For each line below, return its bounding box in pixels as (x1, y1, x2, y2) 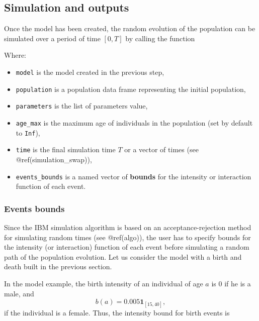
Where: (4, 50, 26, 60)
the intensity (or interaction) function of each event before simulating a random (4, 242, 249, 252)
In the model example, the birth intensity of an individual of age (4, 278, 203, 288)
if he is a (224, 278, 251, 288)
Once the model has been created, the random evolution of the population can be (4, 23, 255, 34)
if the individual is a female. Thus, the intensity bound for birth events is (4, 307, 230, 318)
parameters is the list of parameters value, (16, 100, 148, 111)
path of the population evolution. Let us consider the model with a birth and (4, 251, 242, 262)
